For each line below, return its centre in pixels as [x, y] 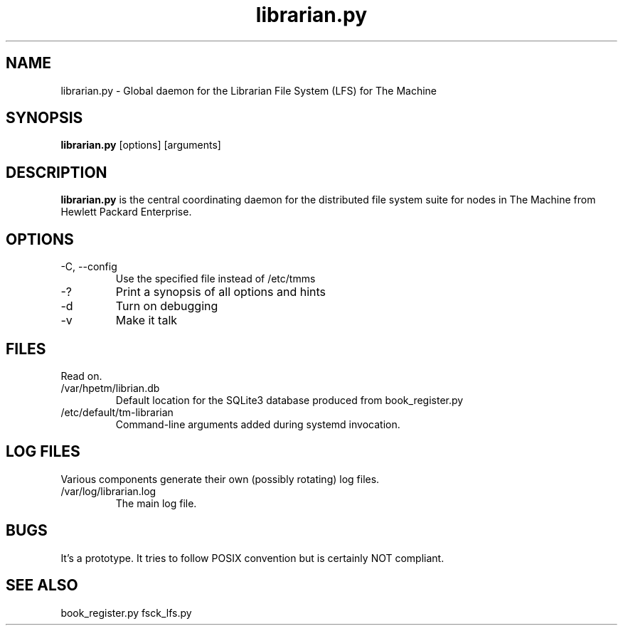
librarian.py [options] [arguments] [141, 145]
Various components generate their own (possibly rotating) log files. [220, 479]
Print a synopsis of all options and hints [221, 292]
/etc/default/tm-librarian [117, 412]
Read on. [81, 376]
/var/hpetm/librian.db [110, 388]
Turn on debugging [167, 306]
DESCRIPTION [57, 172]
